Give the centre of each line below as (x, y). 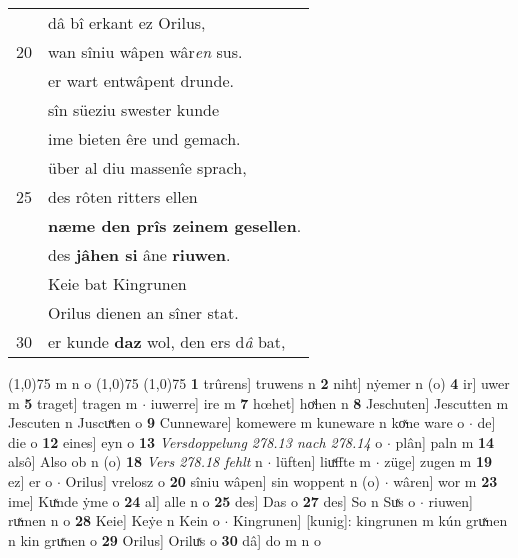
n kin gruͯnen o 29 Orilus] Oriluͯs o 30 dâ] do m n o (164, 539)
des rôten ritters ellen (123, 196)
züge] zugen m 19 (438, 461)
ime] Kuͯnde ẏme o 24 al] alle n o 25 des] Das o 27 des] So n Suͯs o (212, 500)
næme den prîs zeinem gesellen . (175, 225)
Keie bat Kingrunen (117, 283)
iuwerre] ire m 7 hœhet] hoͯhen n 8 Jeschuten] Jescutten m (329, 402)
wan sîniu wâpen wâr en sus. (145, 51)
